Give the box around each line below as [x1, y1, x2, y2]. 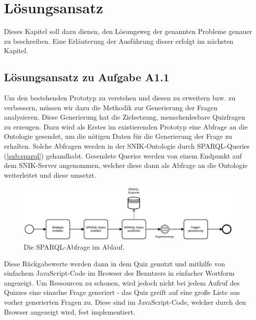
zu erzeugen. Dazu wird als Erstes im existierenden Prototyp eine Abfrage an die [4, 121, 248, 131]
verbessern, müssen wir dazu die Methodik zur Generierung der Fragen [4, 102, 218, 112]
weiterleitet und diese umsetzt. [4, 169, 96, 180]
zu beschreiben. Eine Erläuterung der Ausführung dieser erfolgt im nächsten [4, 35, 234, 46]
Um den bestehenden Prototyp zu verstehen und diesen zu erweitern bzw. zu [4, 93, 235, 103]
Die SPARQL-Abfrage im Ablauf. [24, 242, 125, 252]
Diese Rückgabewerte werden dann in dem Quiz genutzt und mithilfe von [4, 258, 225, 268]
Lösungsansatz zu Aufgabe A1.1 [4, 69, 169, 85]
